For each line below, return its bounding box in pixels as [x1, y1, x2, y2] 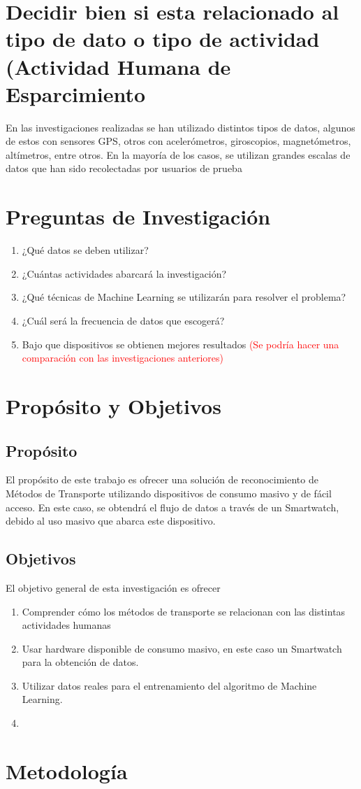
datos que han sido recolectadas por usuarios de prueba [6, 161, 242, 176]
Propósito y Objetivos [6, 391, 221, 420]
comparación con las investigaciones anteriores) [22, 350, 223, 365]
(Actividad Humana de [6, 52, 231, 80]
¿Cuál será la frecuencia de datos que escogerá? [22, 313, 225, 327]
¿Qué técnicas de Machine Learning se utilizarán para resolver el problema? [22, 290, 346, 304]
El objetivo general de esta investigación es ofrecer [6, 580, 221, 595]
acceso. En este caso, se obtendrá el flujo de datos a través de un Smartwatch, [6, 499, 339, 514]
